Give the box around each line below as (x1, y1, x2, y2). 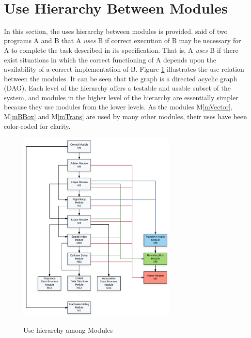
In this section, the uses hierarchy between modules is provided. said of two (4, 26, 228, 36)
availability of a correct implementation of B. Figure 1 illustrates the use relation (4, 64, 244, 74)
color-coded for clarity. (4, 121, 71, 131)
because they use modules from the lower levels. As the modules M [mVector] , (4, 102, 233, 112)
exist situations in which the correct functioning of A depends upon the (4, 54, 216, 64)
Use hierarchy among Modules (23, 325, 113, 335)
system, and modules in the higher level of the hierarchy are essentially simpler (4, 92, 238, 102)
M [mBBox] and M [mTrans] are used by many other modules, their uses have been (4, 111, 247, 122)
